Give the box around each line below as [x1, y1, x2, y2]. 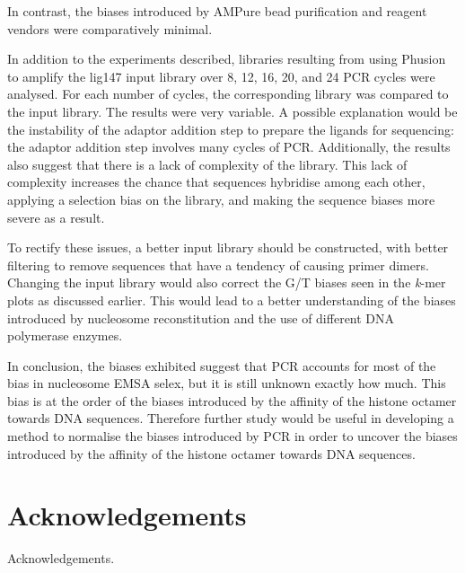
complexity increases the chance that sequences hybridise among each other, [7, 172, 426, 191]
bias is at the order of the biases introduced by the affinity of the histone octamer [7, 391, 457, 410]
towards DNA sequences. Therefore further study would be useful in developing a [7, 409, 454, 428]
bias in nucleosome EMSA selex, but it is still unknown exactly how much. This [7, 374, 446, 392]
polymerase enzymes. [7, 326, 123, 345]
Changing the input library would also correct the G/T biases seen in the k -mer [7, 273, 446, 292]
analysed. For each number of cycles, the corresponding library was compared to [7, 84, 449, 103]
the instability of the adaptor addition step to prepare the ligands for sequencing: [7, 119, 454, 138]
